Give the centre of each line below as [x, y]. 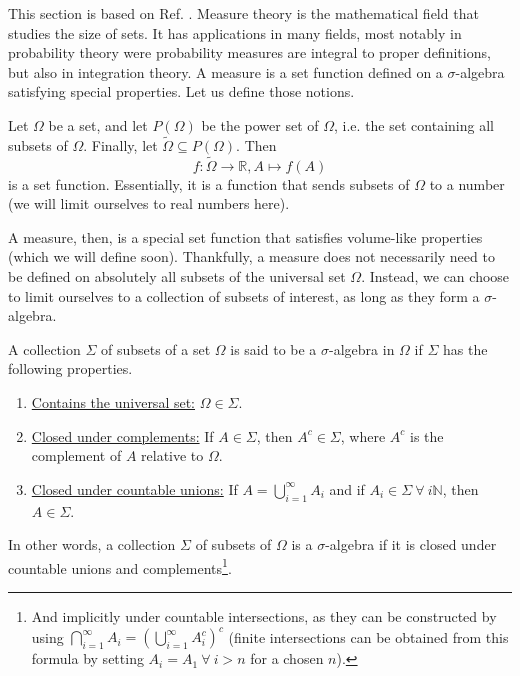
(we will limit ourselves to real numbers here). [149, 203]
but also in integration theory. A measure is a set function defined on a [225, 71]
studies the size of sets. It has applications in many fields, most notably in [235, 32]
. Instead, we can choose [435, 275]
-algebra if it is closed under [411, 544]
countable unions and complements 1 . [120, 566]
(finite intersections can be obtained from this [368, 636]
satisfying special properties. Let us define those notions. [181, 91]
